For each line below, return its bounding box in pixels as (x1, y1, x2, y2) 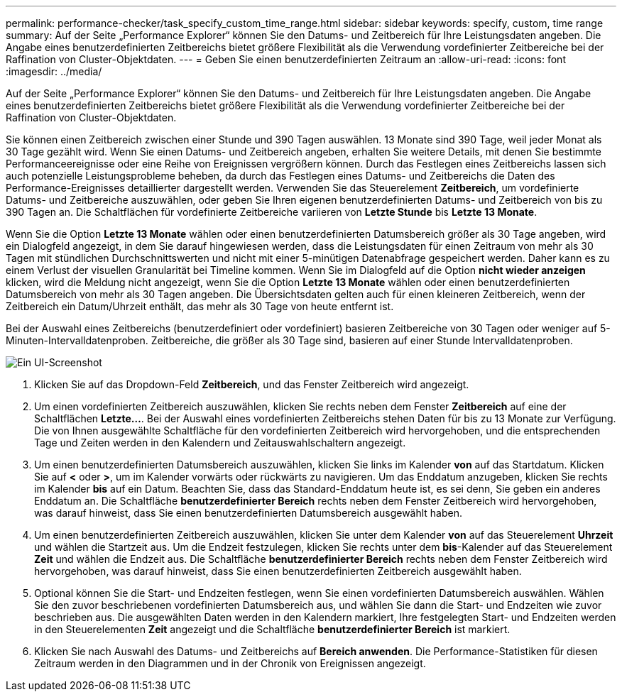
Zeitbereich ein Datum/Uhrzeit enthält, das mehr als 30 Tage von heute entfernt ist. (6, 300, 394, 312)
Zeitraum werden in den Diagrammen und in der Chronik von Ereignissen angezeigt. (34, 657, 426, 669)
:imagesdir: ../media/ (6, 65, 102, 77)
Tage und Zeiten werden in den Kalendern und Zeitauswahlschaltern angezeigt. (34, 437, 406, 449)
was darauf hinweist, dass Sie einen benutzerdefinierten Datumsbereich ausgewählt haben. (34, 507, 463, 519)
